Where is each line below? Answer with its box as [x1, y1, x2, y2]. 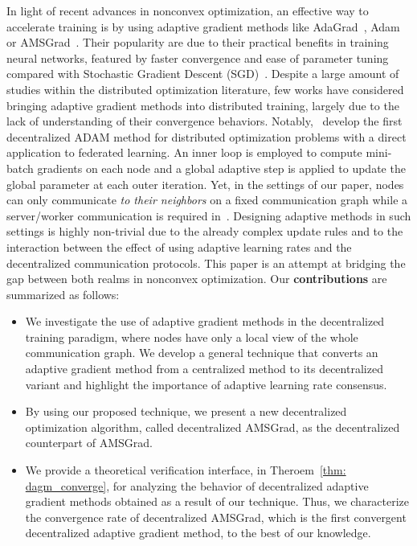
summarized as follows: [6, 285, 120, 302]
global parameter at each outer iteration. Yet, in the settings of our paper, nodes [6, 175, 404, 192]
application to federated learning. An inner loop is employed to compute [6, 144, 362, 161]
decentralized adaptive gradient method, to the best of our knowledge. [25, 524, 371, 541]
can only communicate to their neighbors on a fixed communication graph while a [6, 191, 408, 208]
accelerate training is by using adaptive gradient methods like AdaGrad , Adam [6, 18, 400, 35]
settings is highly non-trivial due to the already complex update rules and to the [6, 223, 403, 240]
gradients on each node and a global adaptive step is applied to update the [37, 159, 406, 176]
